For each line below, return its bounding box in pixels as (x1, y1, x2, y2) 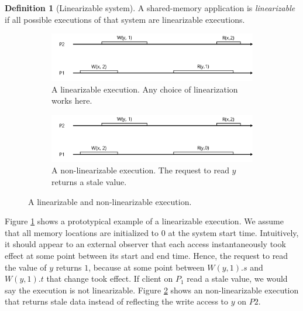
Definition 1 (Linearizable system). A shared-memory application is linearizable (5, 2, 295, 13)
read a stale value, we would (187, 272, 288, 285)
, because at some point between (88, 261, 205, 273)
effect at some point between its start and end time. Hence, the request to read (5, 250, 288, 262)
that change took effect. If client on (46, 272, 173, 285)
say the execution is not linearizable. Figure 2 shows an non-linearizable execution (5, 283, 299, 296)
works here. (51, 94, 92, 107)
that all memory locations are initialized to (5, 226, 159, 238)
